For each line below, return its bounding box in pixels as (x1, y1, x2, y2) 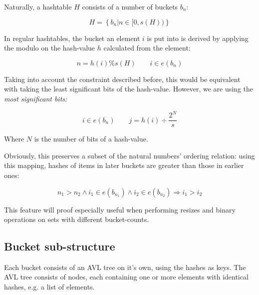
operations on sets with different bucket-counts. (4, 214, 149, 224)
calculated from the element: (103, 42, 191, 53)
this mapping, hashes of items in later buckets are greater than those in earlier (4, 160, 244, 170)
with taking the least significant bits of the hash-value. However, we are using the (4, 83, 253, 94)
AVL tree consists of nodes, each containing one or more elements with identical (4, 271, 249, 282)
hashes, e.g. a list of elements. (4, 281, 95, 292)
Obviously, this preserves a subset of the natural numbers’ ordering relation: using (4, 150, 255, 160)
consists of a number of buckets (82, 1, 178, 11)
